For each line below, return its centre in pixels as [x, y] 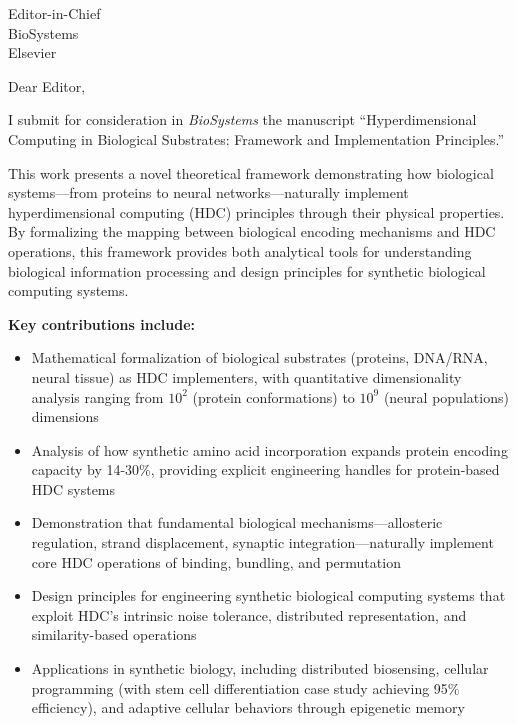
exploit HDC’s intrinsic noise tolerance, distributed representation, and [249, 614]
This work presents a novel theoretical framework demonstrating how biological [251, 172]
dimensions [65, 416]
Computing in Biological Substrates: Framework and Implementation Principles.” [256, 138]
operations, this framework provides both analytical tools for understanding [240, 250]
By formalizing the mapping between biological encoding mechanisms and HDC [252, 231]
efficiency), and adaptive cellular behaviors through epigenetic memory [248, 707]
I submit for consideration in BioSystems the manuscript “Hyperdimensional [242, 119]
